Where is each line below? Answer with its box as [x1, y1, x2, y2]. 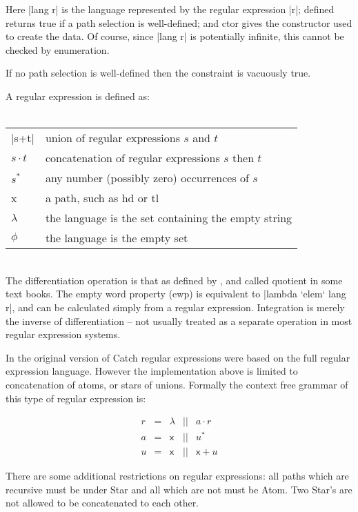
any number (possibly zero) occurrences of [45, 170, 249, 186]
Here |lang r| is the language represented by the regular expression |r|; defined [6, 2, 335, 16]
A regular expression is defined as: [6, 88, 150, 103]
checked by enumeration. [6, 42, 110, 57]
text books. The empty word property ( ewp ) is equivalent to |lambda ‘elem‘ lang [6, 286, 346, 301]
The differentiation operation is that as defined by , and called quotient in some [6, 273, 343, 287]
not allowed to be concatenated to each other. [6, 495, 199, 510]
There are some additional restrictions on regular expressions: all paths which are [6, 469, 349, 483]
